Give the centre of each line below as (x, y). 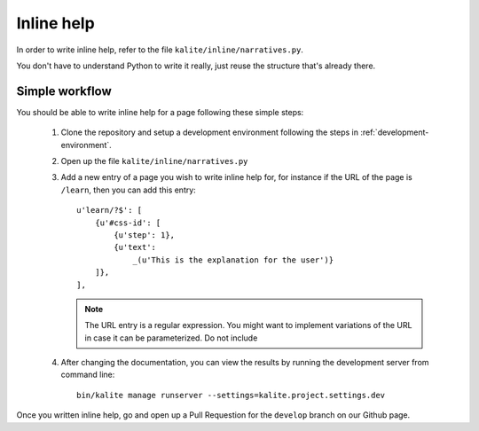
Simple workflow (64, 91)
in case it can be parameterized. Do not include (171, 338)
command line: (88, 375)
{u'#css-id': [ (128, 223)
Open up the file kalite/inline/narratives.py (154, 161)
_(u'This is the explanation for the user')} (233, 260)
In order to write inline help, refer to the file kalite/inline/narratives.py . (160, 50)
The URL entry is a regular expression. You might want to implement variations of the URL (248, 325)
